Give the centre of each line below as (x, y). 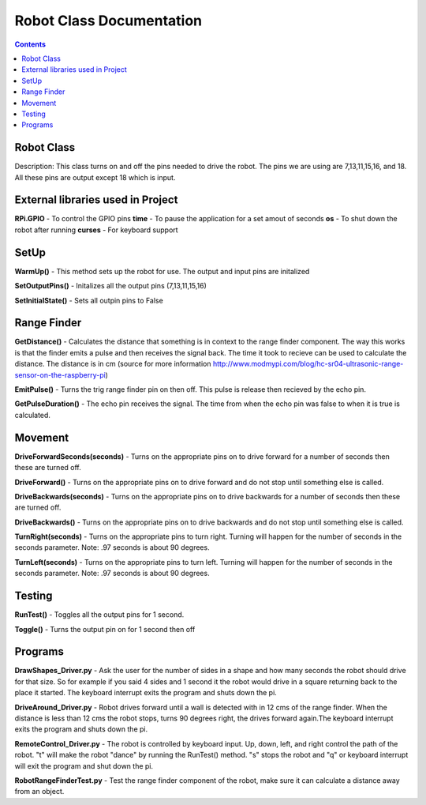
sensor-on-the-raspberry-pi (60, 374)
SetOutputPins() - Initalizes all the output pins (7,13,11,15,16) (110, 286)
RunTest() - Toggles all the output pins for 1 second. (99, 615)
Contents (30, 44)
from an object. (39, 792)
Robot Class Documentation (108, 21)
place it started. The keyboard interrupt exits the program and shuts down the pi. (146, 693)
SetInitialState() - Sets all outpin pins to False (89, 300)
